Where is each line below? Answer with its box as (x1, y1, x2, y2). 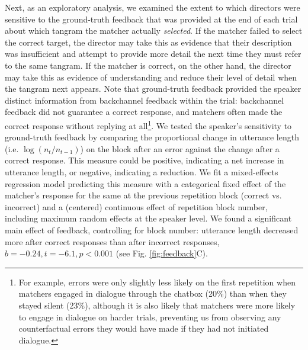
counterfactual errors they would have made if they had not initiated (18, 322, 269, 335)
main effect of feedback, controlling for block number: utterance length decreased (5, 223, 299, 236)
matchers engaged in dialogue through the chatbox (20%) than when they (18, 287, 287, 300)
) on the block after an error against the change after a (80, 142, 280, 155)
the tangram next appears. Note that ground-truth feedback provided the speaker (5, 82, 301, 95)
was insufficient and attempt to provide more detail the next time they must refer (5, 47, 301, 60)
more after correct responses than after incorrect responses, (5, 235, 220, 248)
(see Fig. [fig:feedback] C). (115, 247, 208, 259)
